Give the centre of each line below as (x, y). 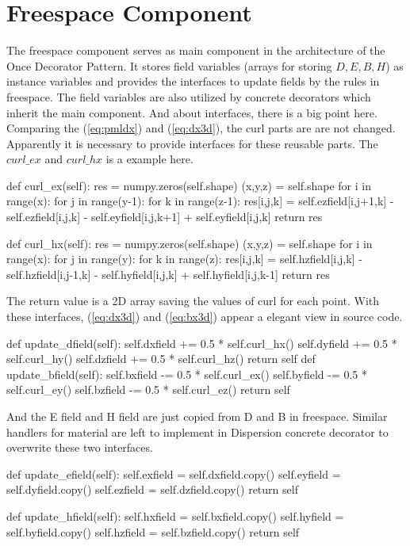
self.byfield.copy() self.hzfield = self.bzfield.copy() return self (153, 531)
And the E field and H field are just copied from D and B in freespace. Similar (197, 416)
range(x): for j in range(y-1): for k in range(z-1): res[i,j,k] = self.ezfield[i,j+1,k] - (200, 201)
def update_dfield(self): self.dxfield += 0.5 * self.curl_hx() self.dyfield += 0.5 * (202, 343)
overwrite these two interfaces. (80, 447)
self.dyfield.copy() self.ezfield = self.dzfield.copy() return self (152, 489)
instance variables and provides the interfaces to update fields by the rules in (193, 81)
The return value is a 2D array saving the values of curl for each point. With (193, 301)
